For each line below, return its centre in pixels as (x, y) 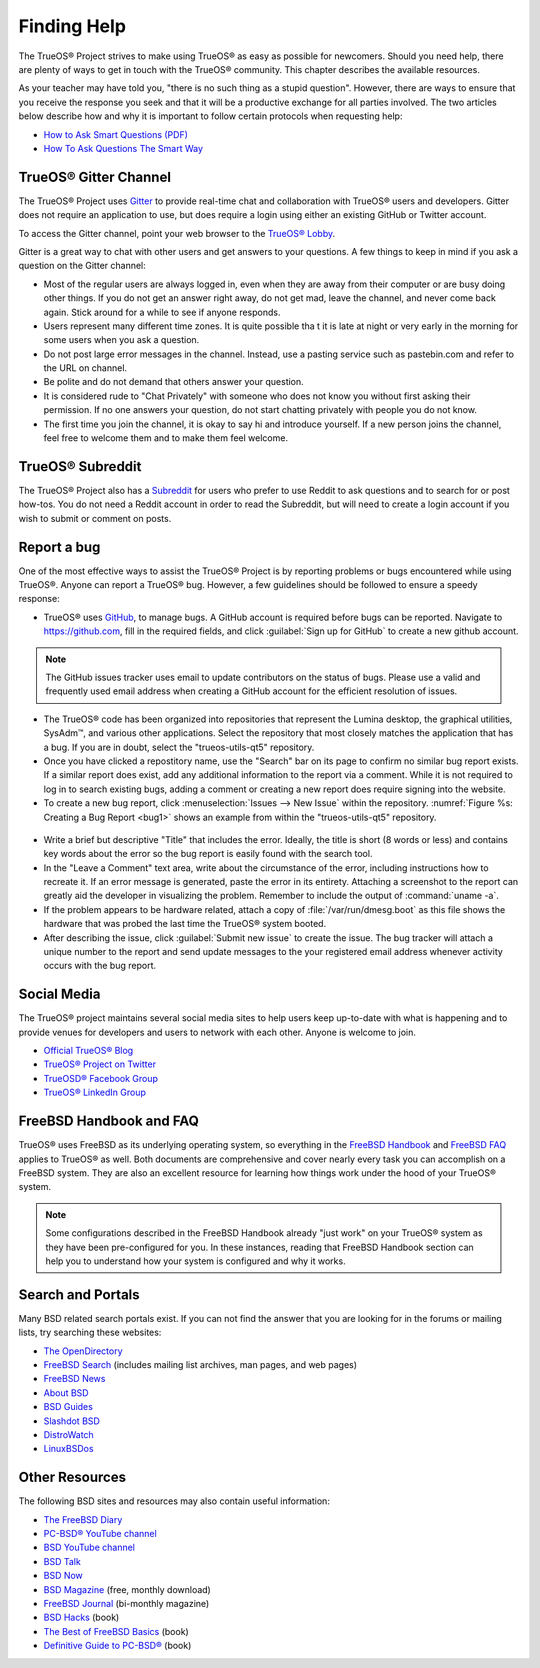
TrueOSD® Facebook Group (101, 1078)
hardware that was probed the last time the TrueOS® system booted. (185, 924)
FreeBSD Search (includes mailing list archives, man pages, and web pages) (200, 1364)
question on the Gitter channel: (82, 266)
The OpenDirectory (83, 1351)
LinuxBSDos (68, 1449)
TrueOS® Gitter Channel (95, 176)
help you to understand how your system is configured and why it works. (195, 1261)
